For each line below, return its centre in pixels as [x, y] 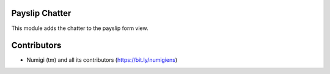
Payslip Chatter [41, 13]
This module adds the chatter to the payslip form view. [80, 28]
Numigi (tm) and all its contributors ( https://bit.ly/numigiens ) [102, 60]
